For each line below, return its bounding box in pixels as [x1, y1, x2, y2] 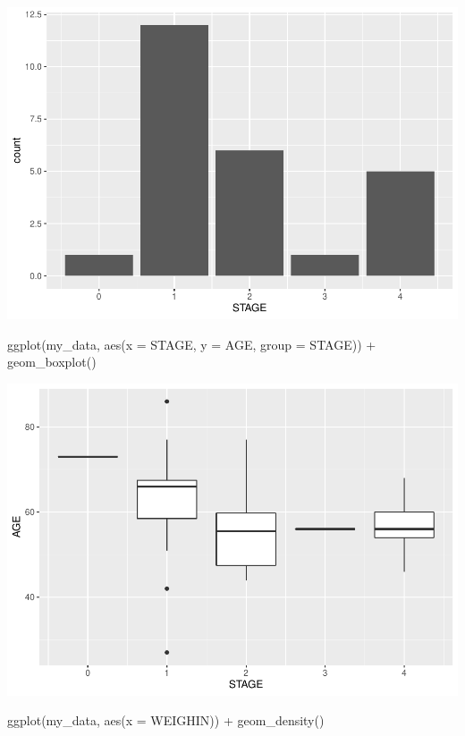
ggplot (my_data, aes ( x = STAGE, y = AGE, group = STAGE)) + [7, 334, 376, 353]
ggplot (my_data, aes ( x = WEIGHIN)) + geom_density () [7, 711, 325, 730]
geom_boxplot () [7, 352, 97, 371]
